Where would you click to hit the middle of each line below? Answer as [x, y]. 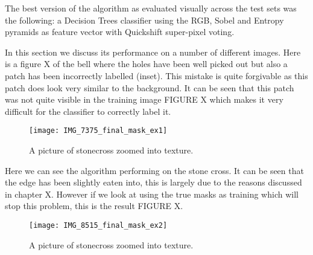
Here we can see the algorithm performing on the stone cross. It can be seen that [154, 170]
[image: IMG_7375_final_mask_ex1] [98, 131]
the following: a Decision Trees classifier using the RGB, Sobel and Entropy [144, 20]
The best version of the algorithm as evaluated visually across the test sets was [151, 8]
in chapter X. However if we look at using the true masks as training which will [152, 194]
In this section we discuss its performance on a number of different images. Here [153, 52]
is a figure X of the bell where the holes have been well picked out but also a [146, 64]
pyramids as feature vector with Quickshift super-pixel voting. [120, 32]
